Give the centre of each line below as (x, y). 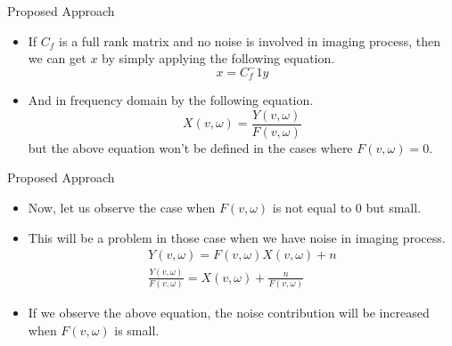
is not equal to (312, 208)
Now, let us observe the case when (122, 208)
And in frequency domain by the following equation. (171, 100)
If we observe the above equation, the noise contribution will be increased (229, 312)
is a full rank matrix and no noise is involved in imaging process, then (250, 40)
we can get (57, 58)
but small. (394, 208)
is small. (137, 330)
